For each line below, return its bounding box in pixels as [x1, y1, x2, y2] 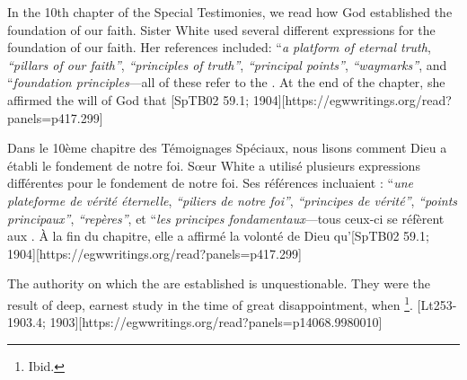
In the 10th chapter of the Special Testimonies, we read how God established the [7, 3, 453, 21]
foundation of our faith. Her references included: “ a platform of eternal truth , [7, 38, 431, 57]
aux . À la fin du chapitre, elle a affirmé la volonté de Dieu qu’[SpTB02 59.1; [7, 226, 429, 245]
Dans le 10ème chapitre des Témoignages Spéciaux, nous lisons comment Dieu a [7, 138, 447, 157]
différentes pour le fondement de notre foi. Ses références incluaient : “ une [7, 173, 413, 192]
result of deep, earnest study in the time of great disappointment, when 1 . [7, 292, 413, 314]
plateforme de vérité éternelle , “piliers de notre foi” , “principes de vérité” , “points [7, 190, 458, 209]
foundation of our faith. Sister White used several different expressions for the [7, 20, 436, 39]
